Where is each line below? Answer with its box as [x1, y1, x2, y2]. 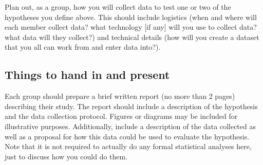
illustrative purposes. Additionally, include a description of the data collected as [5, 120, 256, 131]
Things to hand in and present [5, 67, 170, 82]
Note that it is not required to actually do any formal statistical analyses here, [5, 141, 252, 152]
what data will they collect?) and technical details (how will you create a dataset [5, 31, 259, 42]
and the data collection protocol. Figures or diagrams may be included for [5, 111, 238, 121]
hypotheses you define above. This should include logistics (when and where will [5, 11, 257, 22]
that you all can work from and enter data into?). [5, 42, 161, 52]
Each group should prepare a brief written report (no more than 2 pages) [5, 91, 235, 101]
